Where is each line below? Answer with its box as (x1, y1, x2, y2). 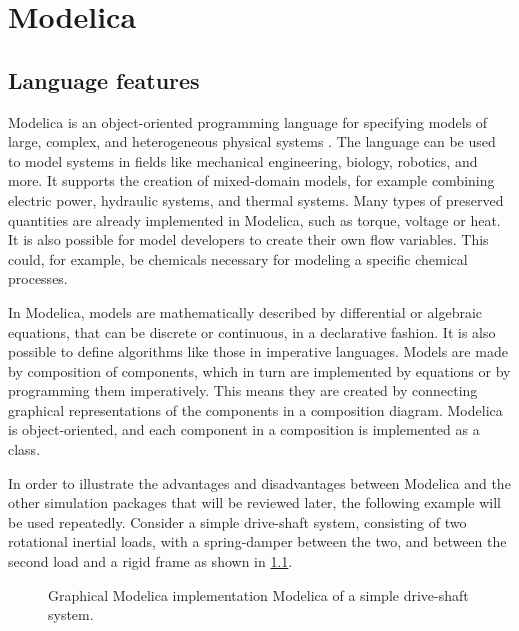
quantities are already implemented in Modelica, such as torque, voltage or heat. (8, 209, 501, 230)
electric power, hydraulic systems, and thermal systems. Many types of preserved (8, 189, 504, 210)
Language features (8, 64, 200, 95)
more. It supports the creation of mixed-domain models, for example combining (8, 170, 495, 191)
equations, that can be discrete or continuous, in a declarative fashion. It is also (8, 321, 496, 342)
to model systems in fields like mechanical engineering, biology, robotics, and (8, 150, 478, 171)
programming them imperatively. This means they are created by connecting (8, 380, 478, 401)
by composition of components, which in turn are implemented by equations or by (8, 360, 511, 381)
